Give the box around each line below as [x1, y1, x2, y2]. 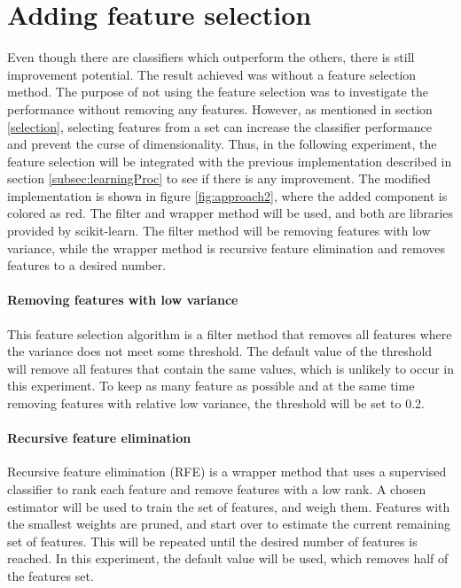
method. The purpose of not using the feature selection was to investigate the [7, 82, 428, 101]
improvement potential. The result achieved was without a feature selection [7, 65, 417, 83]
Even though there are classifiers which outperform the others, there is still [7, 48, 415, 66]
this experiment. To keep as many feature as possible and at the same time [7, 376, 415, 395]
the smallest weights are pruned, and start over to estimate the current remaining [7, 514, 450, 533]
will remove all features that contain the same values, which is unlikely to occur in [7, 359, 454, 377]
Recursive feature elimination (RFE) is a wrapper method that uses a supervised [7, 462, 447, 481]
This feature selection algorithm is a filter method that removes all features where [7, 324, 452, 343]
